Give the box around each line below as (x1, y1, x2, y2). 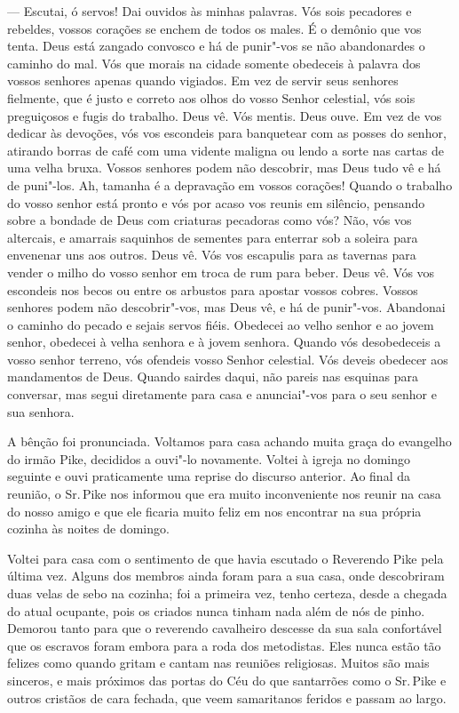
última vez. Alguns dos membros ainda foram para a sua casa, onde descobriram (7, 566, 445, 585)
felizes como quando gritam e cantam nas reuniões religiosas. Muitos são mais (7, 653, 430, 672)
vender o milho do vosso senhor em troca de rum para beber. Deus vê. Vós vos (7, 262, 435, 281)
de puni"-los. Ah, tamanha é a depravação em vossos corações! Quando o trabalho (7, 175, 453, 194)
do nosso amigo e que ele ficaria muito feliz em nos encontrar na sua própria (7, 501, 422, 520)
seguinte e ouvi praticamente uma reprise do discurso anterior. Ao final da (7, 467, 410, 485)
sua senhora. (7, 402, 75, 421)
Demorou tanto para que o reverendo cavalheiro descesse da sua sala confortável (7, 619, 442, 637)
